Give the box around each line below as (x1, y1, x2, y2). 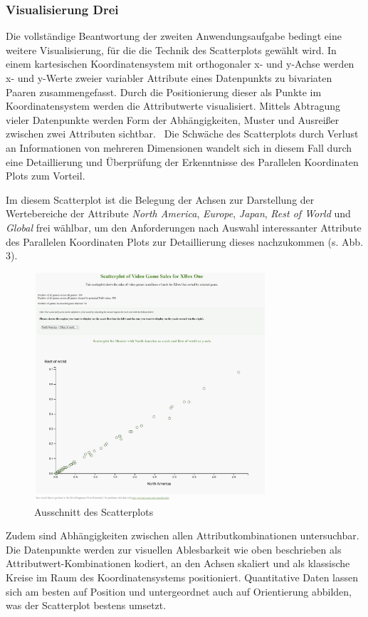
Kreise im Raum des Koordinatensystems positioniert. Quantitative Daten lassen (6, 569, 358, 584)
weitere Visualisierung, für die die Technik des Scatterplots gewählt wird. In (6, 42, 337, 57)
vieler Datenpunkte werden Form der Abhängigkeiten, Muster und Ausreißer (6, 112, 340, 127)
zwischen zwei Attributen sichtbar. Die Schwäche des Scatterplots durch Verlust (6, 126, 359, 141)
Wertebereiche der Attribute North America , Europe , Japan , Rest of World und (6, 206, 351, 221)
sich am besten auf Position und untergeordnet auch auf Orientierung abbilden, (6, 584, 352, 598)
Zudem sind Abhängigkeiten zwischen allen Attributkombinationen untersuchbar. (6, 528, 359, 543)
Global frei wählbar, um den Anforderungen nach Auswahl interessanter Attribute (6, 219, 362, 234)
